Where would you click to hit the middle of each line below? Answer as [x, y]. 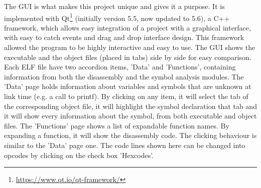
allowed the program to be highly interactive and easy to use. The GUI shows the [130, 47]
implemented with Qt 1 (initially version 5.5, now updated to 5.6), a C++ [117, 17]
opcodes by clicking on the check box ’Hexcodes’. [79, 155]
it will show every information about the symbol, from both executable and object [130, 116]
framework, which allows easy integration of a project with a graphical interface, [127, 27]
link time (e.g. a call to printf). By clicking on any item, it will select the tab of [126, 96]
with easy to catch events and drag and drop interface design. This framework [124, 37]
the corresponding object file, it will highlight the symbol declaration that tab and [130, 106]
